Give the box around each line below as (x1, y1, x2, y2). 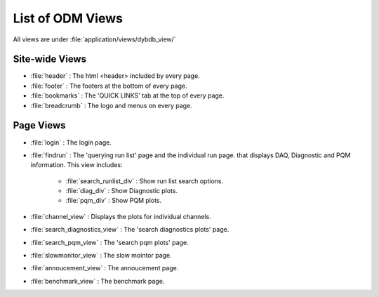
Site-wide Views (13, 53, 87, 65)
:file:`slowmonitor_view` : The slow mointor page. (30, 251, 172, 260)
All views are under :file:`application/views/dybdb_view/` (13, 35, 176, 44)
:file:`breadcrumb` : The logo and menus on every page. (30, 101, 192, 110)
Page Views (13, 119, 66, 131)
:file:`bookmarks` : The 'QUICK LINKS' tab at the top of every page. (30, 91, 225, 100)
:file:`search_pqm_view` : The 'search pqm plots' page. (30, 238, 189, 246)
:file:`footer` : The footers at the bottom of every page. (30, 81, 187, 90)
